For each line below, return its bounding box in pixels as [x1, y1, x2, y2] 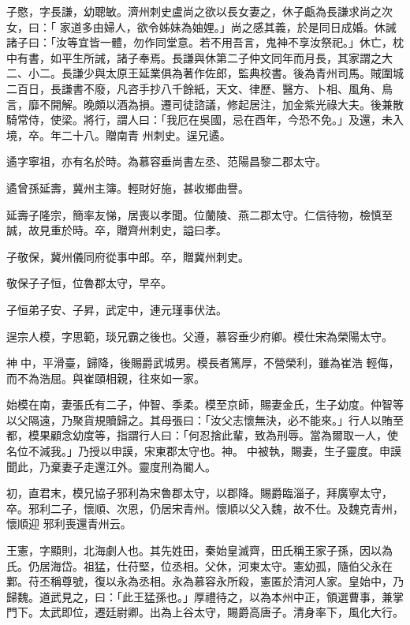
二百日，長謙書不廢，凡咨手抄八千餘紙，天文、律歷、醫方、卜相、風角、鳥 [6, 80, 393, 96]
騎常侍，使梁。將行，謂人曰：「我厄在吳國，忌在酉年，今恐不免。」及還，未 [6, 111, 393, 128]
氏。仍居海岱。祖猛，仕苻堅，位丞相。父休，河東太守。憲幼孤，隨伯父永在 [6, 557, 393, 574]
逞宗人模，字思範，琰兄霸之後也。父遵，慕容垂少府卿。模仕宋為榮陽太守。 [6, 327, 393, 344]
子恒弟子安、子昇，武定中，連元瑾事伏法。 [6, 301, 227, 317]
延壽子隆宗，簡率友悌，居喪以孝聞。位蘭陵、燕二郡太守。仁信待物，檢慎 [6, 206, 382, 223]
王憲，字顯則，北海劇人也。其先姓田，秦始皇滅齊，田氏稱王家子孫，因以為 [6, 542, 393, 559]
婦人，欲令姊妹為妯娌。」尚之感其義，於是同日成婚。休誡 [103, 18, 397, 35]
